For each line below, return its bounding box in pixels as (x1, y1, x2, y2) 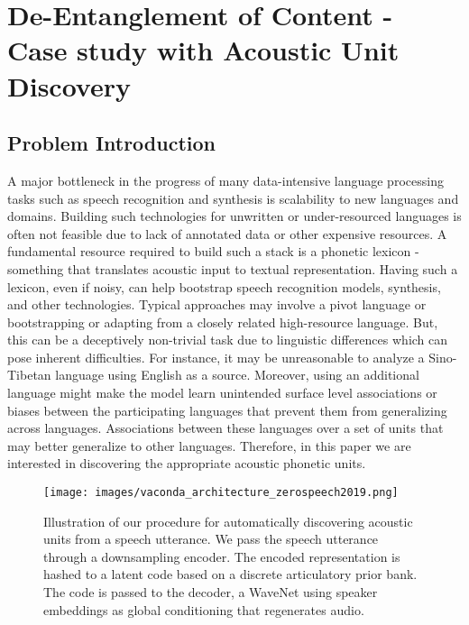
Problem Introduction (7, 129, 216, 157)
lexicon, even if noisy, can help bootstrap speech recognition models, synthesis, (7, 277, 441, 296)
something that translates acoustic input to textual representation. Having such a (7, 259, 458, 278)
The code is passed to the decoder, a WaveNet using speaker (43, 583, 378, 602)
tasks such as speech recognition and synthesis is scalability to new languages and (7, 188, 459, 207)
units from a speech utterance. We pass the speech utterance (43, 529, 379, 548)
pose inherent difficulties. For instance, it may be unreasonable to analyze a (7, 347, 425, 366)
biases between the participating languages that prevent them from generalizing (7, 400, 447, 419)
